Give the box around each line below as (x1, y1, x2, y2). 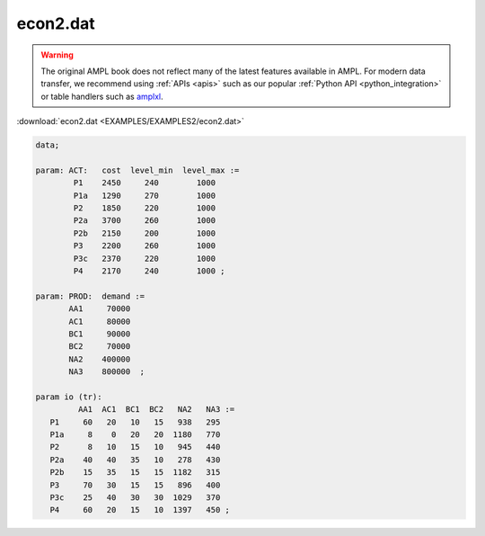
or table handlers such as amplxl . (40, 91, 163, 102)
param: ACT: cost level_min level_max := (35, 165, 240, 175)
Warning (40, 49, 74, 60)
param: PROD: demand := (35, 290, 145, 301)
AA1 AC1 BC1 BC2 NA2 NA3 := (77, 405, 235, 415)
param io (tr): (35, 391, 102, 402)
